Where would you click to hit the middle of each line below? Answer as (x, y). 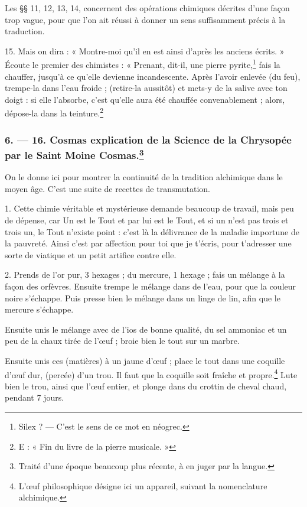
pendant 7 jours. (35, 397)
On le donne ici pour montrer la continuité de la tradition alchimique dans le (144, 177)
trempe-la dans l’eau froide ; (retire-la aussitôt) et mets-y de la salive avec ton (146, 88)
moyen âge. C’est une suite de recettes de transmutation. (107, 188)
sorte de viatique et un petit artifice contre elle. (91, 254)
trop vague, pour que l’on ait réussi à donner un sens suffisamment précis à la (145, 19)
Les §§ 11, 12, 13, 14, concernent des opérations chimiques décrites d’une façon (147, 8)
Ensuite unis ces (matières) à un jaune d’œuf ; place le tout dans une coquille (145, 360)
